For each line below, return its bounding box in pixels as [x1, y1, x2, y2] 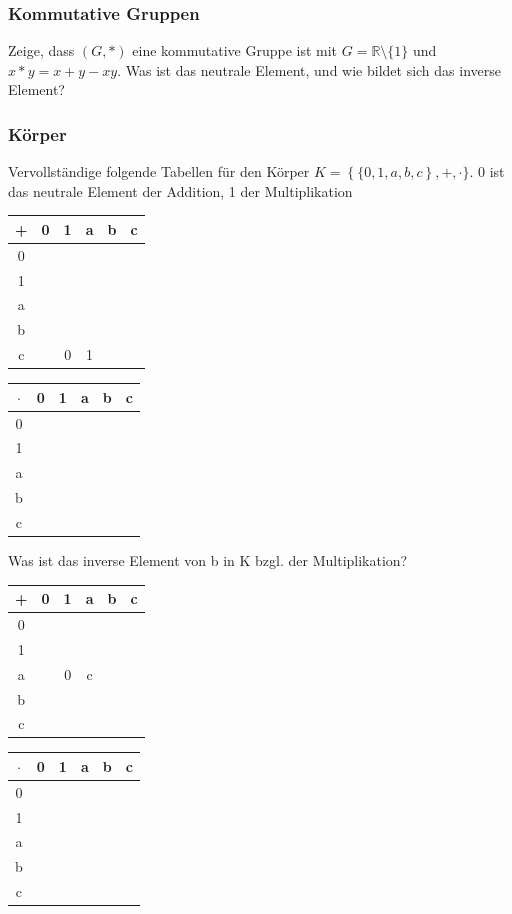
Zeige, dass [8, 40, 75, 61]
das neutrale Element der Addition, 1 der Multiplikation [8, 180, 353, 201]
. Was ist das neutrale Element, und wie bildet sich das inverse [117, 59, 502, 80]
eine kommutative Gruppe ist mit [132, 40, 338, 61]
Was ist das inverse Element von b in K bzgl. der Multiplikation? [8, 550, 408, 571]
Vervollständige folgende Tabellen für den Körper [8, 161, 310, 182]
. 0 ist [469, 161, 505, 182]
